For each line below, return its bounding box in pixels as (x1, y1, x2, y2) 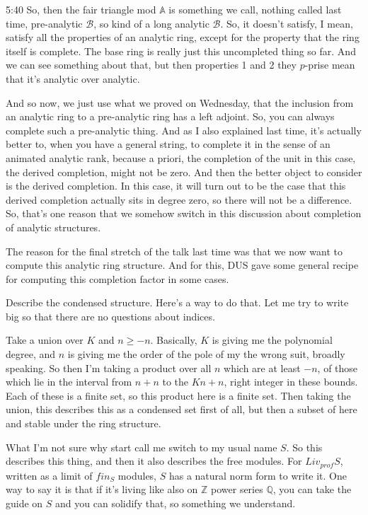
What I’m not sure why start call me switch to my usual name (6, 439, 277, 454)
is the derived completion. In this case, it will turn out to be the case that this (6, 178, 346, 193)
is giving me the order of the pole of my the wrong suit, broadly (67, 347, 345, 361)
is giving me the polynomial (212, 332, 333, 347)
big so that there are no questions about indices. (6, 308, 215, 323)
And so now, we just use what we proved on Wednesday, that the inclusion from (6, 95, 354, 110)
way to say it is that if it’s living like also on (6, 482, 198, 497)
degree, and (6, 347, 56, 361)
